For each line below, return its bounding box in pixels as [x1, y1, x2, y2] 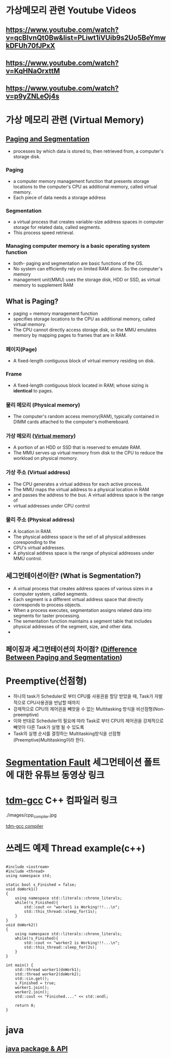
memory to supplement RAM [13, 282, 73, 288]
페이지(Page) [6, 346, 37, 353]
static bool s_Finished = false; [6, 882, 77, 887]
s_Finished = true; [15, 980, 56, 985]
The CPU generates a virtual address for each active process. [13, 481, 143, 487]
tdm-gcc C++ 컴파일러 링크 [6, 795, 118, 807]
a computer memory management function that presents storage [13, 178, 150, 184]
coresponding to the [13, 539, 56, 545]
